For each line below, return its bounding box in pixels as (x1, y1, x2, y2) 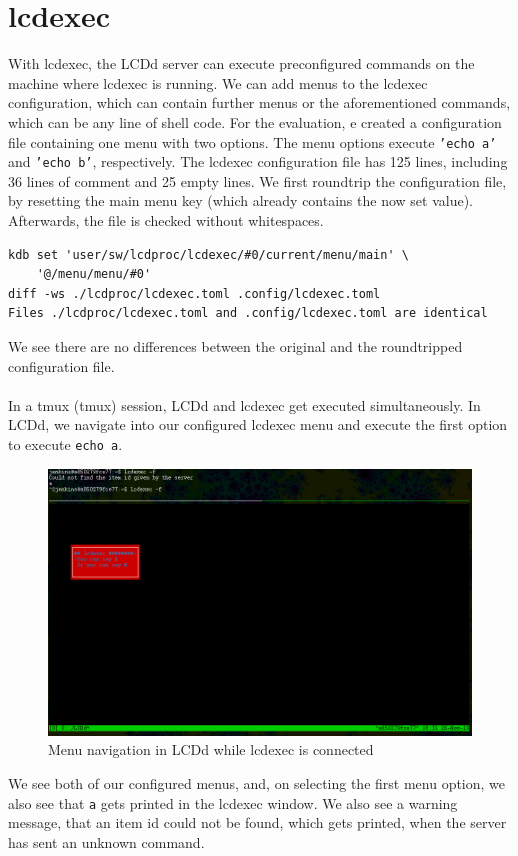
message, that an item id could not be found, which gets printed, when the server (8, 812, 507, 833)
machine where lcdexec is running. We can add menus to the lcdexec (8, 72, 428, 93)
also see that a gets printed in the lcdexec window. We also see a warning (8, 792, 458, 813)
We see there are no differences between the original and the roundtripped (8, 335, 463, 356)
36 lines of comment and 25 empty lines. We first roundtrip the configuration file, (8, 170, 507, 191)
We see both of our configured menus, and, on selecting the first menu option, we (8, 772, 506, 793)
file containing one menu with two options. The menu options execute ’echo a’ (8, 131, 497, 152)
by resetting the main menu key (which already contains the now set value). (8, 190, 473, 211)
